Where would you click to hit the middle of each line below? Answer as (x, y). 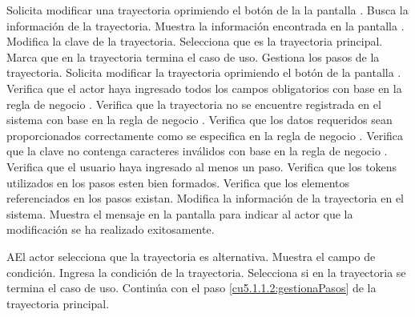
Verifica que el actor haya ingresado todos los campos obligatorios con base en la (204, 88)
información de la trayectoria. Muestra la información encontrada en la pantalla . (205, 25)
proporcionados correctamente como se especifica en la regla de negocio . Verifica (205, 135)
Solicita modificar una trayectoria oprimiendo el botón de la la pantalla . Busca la (207, 10)
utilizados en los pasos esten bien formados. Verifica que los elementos (178, 182)
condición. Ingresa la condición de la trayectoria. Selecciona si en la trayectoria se (206, 272)
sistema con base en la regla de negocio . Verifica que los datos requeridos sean (199, 120)
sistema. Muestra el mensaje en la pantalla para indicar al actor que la (180, 213)
